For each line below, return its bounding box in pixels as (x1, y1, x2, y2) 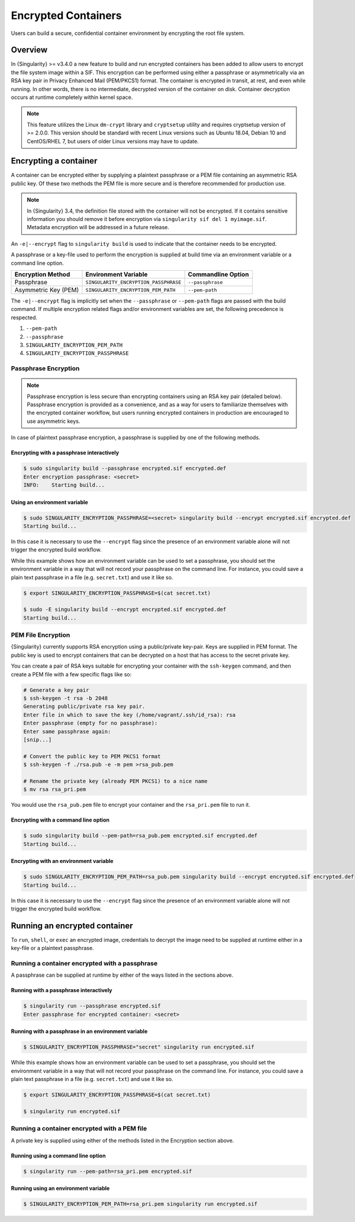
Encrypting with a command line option (11, 816, 109, 823)
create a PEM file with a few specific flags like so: (11, 671, 132, 678)
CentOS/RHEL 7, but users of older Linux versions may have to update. (27, 137, 199, 145)
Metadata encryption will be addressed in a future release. (27, 224, 170, 231)
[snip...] (23, 736, 52, 743)
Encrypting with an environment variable (11, 858, 114, 865)
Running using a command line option (11, 1152, 106, 1159)
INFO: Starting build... (23, 482, 105, 489)
